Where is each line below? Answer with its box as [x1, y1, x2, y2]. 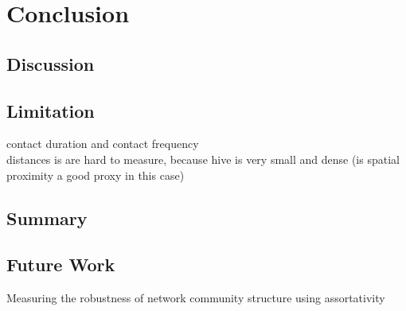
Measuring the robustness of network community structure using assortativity [6, 290, 385, 306]
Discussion [6, 51, 95, 76]
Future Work [6, 252, 115, 277]
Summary [6, 205, 88, 230]
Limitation [6, 98, 95, 122]
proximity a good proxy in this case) [6, 166, 185, 183]
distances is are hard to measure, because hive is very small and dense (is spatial [6, 150, 400, 167]
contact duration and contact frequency [6, 135, 199, 152]
